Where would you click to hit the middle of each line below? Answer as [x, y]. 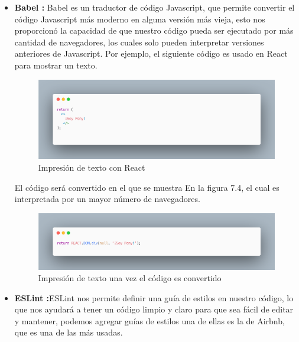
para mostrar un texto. [56, 65]
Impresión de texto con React [92, 167]
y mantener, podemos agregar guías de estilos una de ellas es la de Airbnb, [149, 320]
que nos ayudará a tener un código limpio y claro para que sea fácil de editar [154, 309]
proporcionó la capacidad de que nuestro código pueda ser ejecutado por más [154, 30]
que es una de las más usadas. [69, 332]
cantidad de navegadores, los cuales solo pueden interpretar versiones [139, 42]
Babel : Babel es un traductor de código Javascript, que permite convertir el [155, 7]
